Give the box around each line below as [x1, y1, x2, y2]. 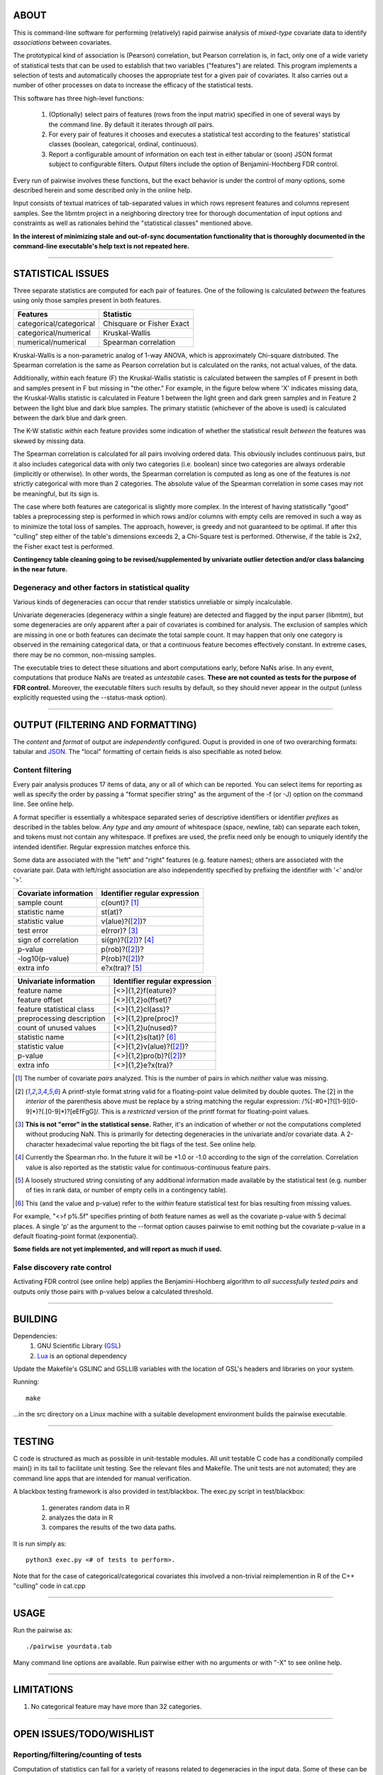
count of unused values [17, 1023, 96, 1033]
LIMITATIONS [13, 1683, 74, 1696]
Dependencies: [13, 1331, 58, 1340]
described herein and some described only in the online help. [13, 185, 193, 195]
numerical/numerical [17, 337, 87, 347]
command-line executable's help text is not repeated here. [13, 241, 190, 250]
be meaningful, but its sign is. [13, 489, 99, 498]
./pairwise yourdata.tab [26, 1642, 112, 1651]
